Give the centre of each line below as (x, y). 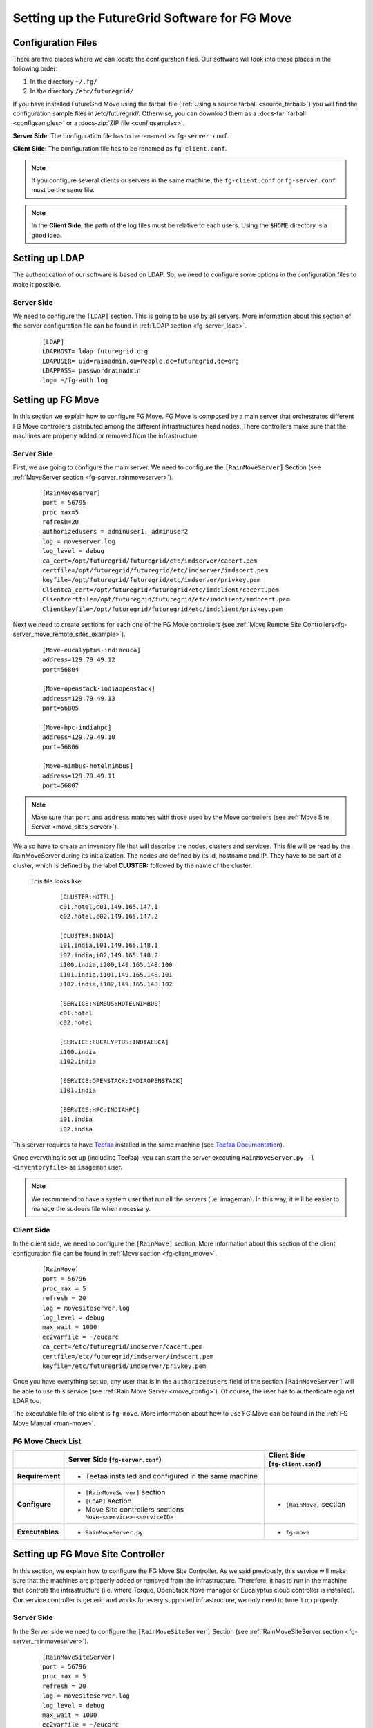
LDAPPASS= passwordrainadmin (92, 370)
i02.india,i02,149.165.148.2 (109, 955)
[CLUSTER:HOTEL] (87, 897)
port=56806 (61, 747)
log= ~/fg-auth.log (75, 381)
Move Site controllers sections (135, 1510)
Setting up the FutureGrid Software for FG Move (152, 18)
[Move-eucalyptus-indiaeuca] (92, 650)
